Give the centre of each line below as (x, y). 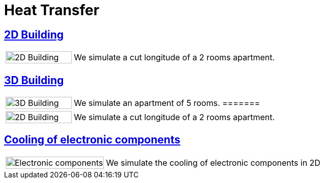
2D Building (34, 34)
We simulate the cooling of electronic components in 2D (213, 162)
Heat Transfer (52, 10)
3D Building (34, 80)
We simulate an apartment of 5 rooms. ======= (167, 103)
